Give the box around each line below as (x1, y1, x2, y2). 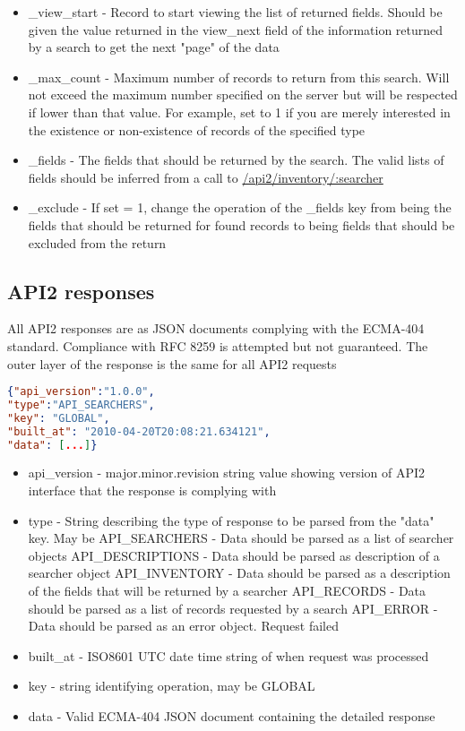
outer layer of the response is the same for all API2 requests (7, 354, 337, 373)
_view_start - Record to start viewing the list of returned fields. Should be (28, 3, 443, 21)
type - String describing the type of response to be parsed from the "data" (28, 511, 435, 529)
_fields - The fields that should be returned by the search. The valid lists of (28, 150, 444, 169)
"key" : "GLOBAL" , (7, 411, 110, 425)
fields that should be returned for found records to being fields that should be (28, 215, 455, 234)
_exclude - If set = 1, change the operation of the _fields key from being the (28, 198, 452, 217)
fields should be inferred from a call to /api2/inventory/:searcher (28, 168, 383, 186)
